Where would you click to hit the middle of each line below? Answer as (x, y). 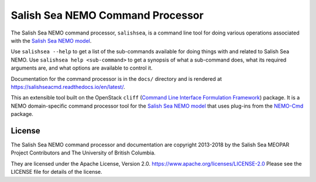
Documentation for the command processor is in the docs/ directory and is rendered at (116, 78)
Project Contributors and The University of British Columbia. (83, 153)
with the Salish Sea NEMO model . (51, 40)
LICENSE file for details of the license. (56, 172)
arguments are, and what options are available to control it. (82, 68)
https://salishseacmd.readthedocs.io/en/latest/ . (68, 87)
